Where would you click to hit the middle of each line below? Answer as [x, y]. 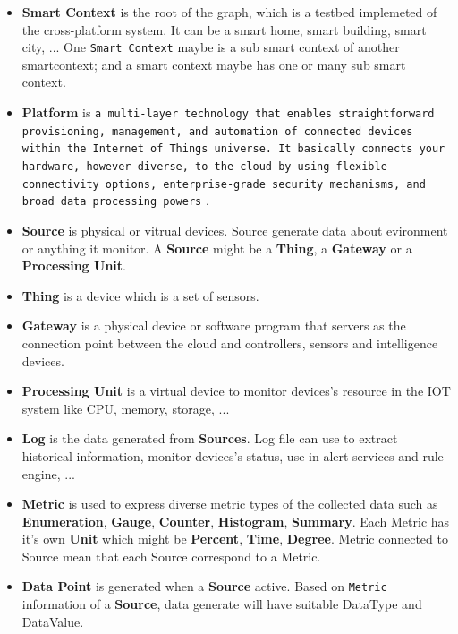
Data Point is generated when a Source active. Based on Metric [204, 586]
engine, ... [48, 473]
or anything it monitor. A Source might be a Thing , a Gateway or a [217, 248]
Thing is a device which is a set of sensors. [140, 295]
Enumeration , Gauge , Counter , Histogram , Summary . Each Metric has [236, 521]
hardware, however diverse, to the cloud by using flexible [204, 167]
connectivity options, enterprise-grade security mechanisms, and [224, 184]
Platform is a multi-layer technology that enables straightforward [228, 112]
